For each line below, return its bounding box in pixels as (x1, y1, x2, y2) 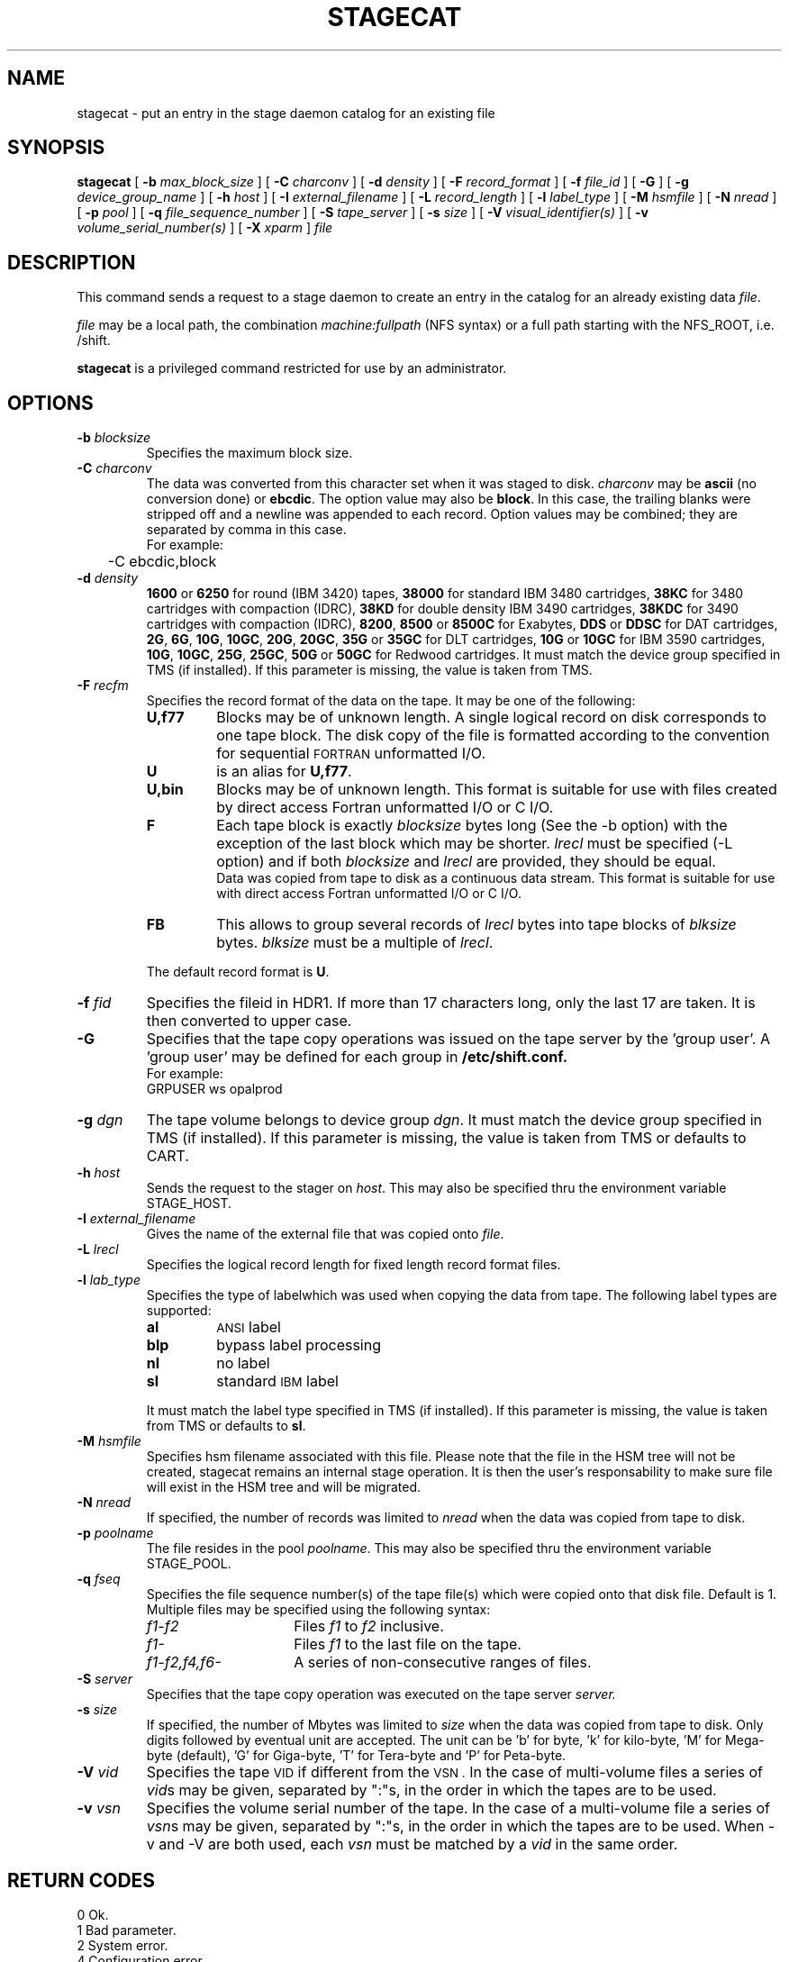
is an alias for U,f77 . (216, 762, 352, 781)
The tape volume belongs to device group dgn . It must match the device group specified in (146, 1111, 763, 1130)
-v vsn (77, 1799, 121, 1818)
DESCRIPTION (7, 250, 136, 274)
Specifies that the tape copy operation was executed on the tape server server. (146, 1686, 616, 1703)
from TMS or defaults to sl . (146, 1418, 306, 1434)
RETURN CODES (7, 1868, 156, 1892)
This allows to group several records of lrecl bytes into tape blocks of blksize (216, 915, 737, 934)
